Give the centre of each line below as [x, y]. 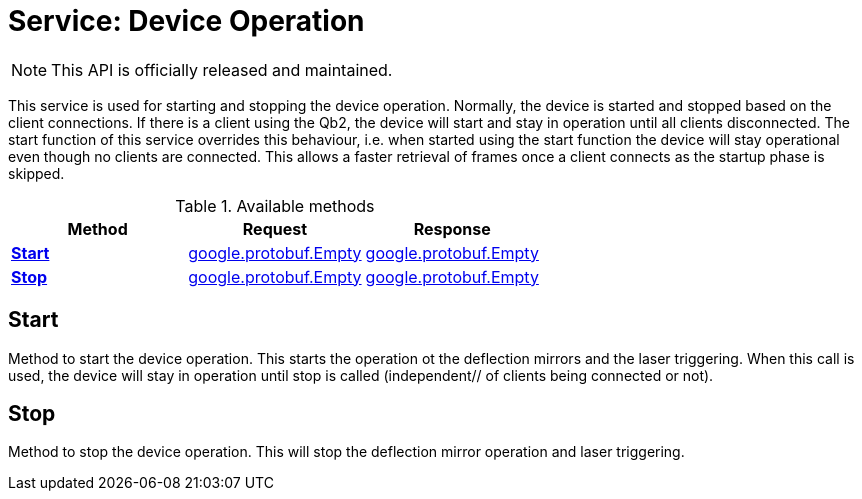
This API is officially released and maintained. [222, 69]
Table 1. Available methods [275, 205]
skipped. [36, 173]
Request [275, 228]
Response [452, 228]
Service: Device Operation [186, 21]
